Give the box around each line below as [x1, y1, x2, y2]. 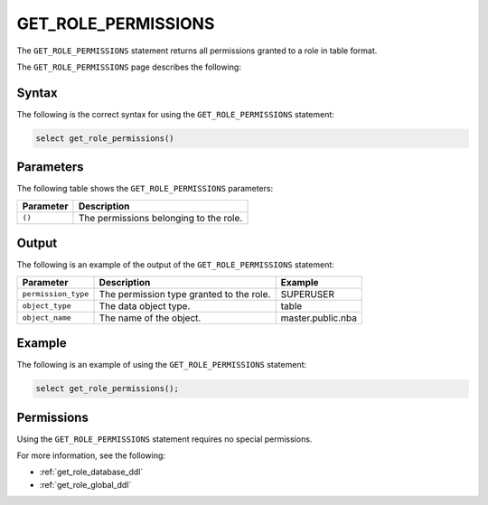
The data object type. [99, 299, 191, 312]
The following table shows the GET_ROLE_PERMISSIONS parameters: [16, 183, 274, 194]
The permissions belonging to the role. [78, 211, 243, 224]
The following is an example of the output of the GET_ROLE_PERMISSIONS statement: [16, 259, 334, 270]
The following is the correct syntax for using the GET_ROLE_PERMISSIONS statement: [16, 108, 334, 119]
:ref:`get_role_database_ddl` [39, 466, 144, 478]
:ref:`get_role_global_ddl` [39, 479, 132, 490]
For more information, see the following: [16, 450, 166, 461]
